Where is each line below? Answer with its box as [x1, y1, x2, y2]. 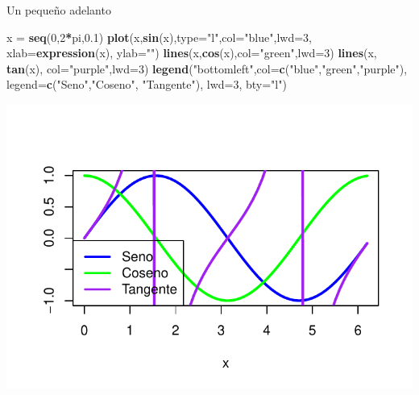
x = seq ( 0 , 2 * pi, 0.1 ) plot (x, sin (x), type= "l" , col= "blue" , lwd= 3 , [6, 28, 312, 45]
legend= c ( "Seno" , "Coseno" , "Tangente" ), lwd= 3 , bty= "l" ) [6, 76, 287, 93]
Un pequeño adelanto [6, 2, 111, 18]
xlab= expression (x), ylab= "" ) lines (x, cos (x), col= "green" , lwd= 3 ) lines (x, [6, 44, 377, 61]
